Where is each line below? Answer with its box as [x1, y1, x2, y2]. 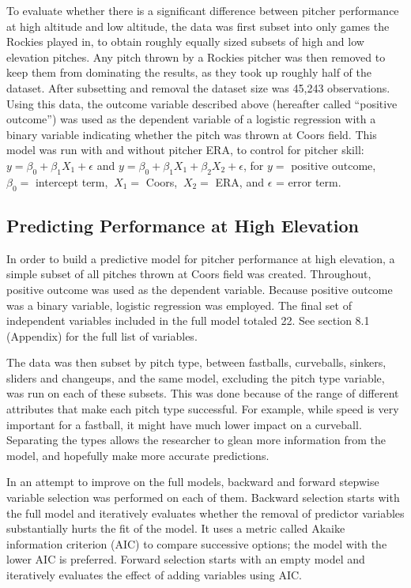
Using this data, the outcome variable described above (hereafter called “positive [6, 95, 398, 111]
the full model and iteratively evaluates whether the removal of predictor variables [6, 504, 405, 521]
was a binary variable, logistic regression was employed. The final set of [6, 296, 352, 313]
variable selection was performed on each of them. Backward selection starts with [6, 489, 400, 506]
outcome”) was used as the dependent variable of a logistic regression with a [6, 111, 376, 127]
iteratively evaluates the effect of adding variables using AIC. [6, 567, 303, 583]
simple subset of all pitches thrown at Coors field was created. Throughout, [6, 266, 371, 282]
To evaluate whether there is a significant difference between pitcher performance [6, 2, 399, 18]
